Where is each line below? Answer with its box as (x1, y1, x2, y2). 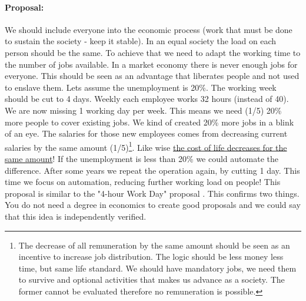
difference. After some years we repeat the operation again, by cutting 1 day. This (5, 164, 300, 176)
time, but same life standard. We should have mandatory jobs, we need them (18, 262, 297, 274)
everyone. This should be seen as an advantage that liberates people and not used (5, 70, 300, 82)
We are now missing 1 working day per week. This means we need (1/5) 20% (5, 104, 282, 116)
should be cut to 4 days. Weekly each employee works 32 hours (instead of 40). (5, 92, 289, 105)
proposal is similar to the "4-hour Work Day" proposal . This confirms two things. (5, 187, 300, 199)
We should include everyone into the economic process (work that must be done (5, 23, 292, 35)
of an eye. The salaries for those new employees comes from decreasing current (5, 127, 288, 140)
